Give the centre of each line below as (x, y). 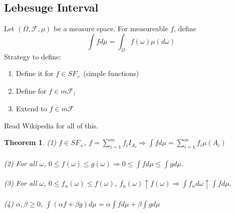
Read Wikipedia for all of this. (51, 125)
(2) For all (21, 163)
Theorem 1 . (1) (30, 142)
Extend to (32, 109)
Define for (31, 90)
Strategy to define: (33, 56)
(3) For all (21, 183)
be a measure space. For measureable (111, 28)
